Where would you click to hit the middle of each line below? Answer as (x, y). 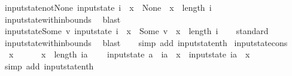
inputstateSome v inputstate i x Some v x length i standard (136, 31)
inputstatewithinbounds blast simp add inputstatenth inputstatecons (146, 42)
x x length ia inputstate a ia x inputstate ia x (129, 54)
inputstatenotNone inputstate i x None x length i (108, 7)
